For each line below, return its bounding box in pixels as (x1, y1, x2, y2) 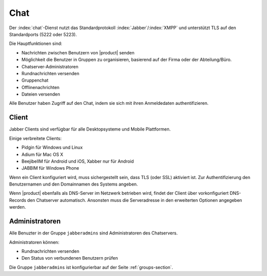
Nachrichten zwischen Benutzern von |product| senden (21, 49, 134, 55)
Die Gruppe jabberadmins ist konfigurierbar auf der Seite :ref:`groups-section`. (9, 264, 173, 270)
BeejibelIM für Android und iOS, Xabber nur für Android (21, 158, 134, 164)
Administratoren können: (9, 239, 59, 245)
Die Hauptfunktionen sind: (9, 41, 63, 46)
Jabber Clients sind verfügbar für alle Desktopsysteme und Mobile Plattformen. (9, 126, 171, 132)
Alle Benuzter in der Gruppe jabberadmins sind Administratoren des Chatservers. (9, 230, 178, 236)
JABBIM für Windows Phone (21, 165, 79, 171)
